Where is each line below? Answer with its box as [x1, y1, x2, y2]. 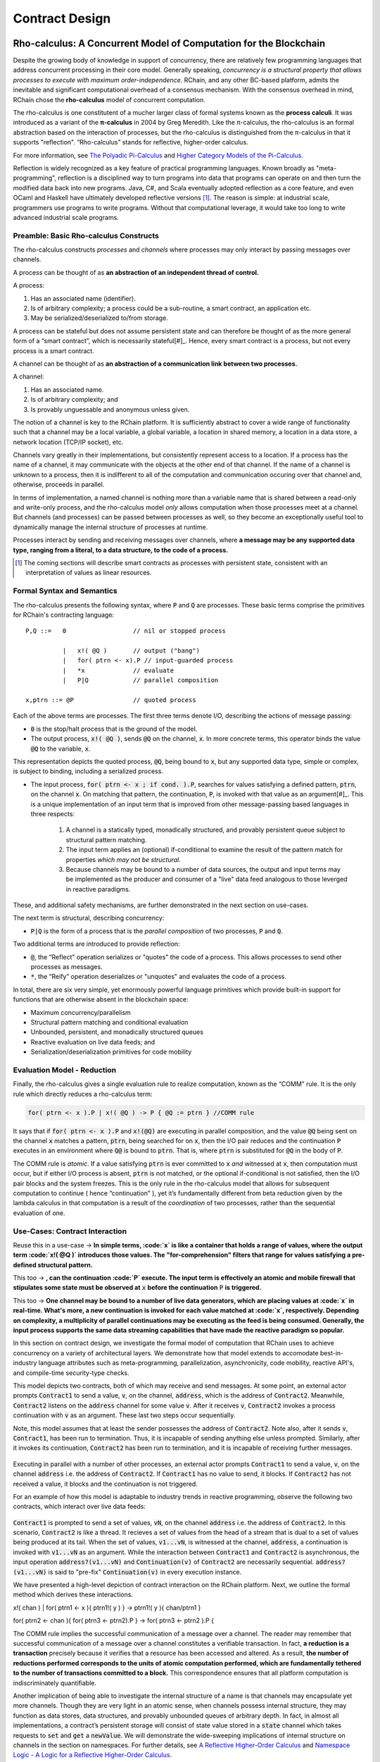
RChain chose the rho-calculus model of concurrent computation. [13, 95, 205, 104]
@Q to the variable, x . [30, 744, 91, 753]
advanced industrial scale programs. [13, 213, 119, 221]
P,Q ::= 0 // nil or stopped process [25, 627, 227, 635]
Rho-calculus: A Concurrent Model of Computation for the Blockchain [13, 37, 326, 49]
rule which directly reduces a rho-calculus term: [13, 1090, 153, 1098]
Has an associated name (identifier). [30, 294, 137, 302]
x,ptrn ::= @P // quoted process [25, 696, 196, 704]
